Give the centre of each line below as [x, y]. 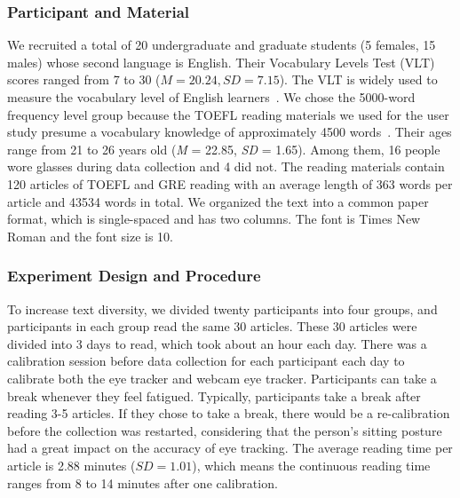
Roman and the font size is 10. [90, 236]
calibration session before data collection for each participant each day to [206, 361]
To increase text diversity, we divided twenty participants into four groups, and [222, 308]
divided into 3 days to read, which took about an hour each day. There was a [217, 343]
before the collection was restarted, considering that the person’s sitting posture [225, 430]
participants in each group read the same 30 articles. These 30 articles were [212, 326]
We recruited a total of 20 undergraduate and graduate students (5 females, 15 [222, 45]
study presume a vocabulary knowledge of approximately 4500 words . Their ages [230, 132]
